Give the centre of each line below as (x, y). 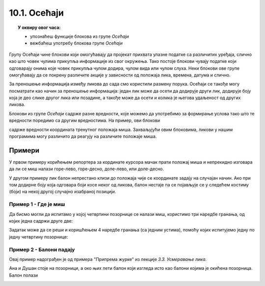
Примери (24, 150)
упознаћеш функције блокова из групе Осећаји (79, 36)
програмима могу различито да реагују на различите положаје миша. (83, 136)
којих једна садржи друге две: (41, 221)
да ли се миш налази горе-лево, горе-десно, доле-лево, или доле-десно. (87, 169)
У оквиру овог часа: (39, 27)
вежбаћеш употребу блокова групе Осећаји (76, 43)
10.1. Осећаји (36, 13)
